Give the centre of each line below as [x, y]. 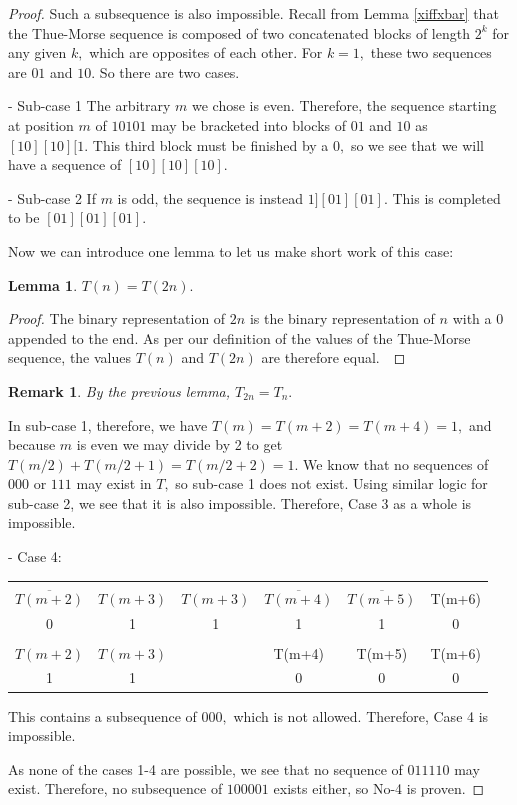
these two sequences [431, 52]
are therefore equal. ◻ [333, 357]
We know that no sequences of [396, 463]
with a [472, 318]
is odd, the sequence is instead [210, 197]
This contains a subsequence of [102, 715]
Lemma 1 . [43, 284]
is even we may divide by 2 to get [179, 444]
